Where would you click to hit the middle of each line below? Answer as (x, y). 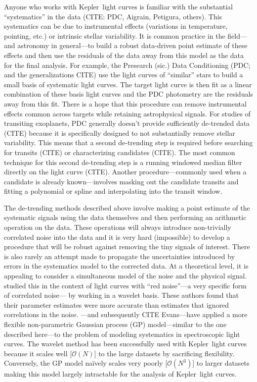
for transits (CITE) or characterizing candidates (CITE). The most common (120, 152)
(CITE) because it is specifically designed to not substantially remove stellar (120, 133)
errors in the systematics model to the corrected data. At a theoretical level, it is (126, 266)
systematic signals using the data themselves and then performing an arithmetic (125, 217)
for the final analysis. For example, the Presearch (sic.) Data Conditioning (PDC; (127, 65)
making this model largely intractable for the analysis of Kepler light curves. (120, 374)
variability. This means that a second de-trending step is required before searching (128, 142)
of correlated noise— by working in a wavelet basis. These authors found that (121, 295)
